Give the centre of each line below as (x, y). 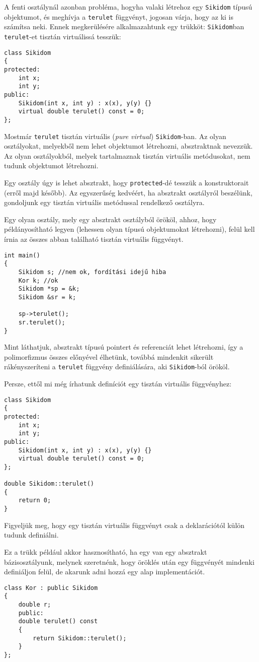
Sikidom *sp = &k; (49, 289)
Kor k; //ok (38, 280)
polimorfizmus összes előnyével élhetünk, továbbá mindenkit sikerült (109, 356)
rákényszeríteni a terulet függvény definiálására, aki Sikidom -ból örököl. (117, 367)
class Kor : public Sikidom (51, 588)
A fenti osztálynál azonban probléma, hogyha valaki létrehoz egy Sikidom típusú (128, 7)
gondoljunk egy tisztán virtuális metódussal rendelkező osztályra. (104, 202)
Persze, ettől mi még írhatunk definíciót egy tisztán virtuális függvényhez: (118, 383)
